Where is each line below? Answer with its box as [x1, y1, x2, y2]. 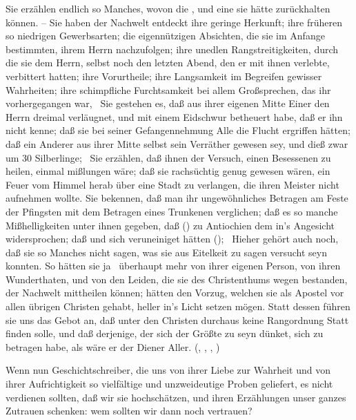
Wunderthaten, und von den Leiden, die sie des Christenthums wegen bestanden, [6, 271, 348, 286]
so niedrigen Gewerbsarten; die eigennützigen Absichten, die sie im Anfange [6, 28, 325, 43]
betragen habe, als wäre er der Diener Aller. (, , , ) [6, 339, 220, 354]
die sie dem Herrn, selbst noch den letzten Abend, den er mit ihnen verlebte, [6, 55, 330, 70]
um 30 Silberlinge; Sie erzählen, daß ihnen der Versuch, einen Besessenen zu [6, 150, 331, 164]
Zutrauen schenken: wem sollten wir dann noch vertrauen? [6, 403, 253, 418]
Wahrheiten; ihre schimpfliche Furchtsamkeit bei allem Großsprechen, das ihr [6, 82, 331, 97]
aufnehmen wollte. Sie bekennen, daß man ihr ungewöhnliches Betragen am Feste [6, 191, 348, 205]
